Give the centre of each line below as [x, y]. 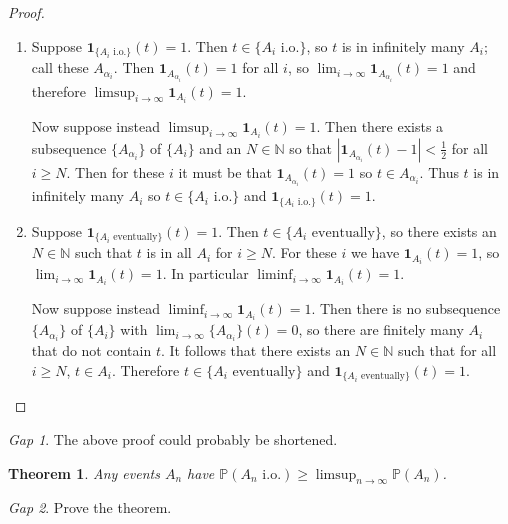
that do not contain [91, 350]
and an [220, 147]
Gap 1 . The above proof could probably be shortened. [173, 439]
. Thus [439, 171]
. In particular [205, 273]
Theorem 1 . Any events [84, 472]
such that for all [447, 350]
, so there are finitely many [381, 329]
